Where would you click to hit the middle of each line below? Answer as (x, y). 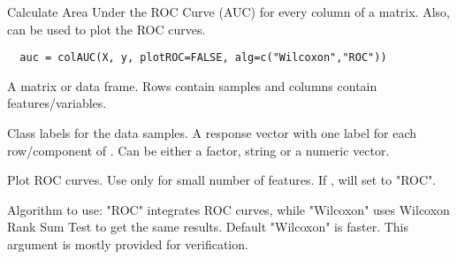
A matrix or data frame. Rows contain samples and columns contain (192, 85)
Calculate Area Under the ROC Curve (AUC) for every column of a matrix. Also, (228, 11)
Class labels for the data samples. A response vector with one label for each (212, 133)
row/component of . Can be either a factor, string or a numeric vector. (198, 150)
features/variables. (57, 103)
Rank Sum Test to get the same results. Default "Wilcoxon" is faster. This (208, 227)
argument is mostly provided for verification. (128, 244)
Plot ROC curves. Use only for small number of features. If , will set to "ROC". (222, 180)
